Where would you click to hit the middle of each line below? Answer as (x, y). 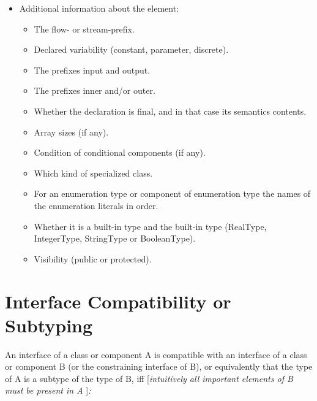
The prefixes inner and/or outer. (95, 90)
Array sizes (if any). (71, 132)
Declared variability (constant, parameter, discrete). (131, 49)
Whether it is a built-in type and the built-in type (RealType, (150, 226)
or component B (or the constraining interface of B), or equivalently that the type (159, 366)
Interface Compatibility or (118, 301)
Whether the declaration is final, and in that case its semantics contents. (170, 111)
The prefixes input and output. (92, 70)
